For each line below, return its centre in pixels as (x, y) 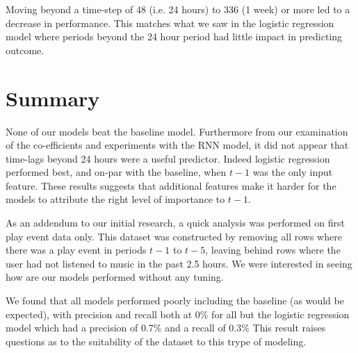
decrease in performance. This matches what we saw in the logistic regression (170, 23)
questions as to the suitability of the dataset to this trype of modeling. (156, 341)
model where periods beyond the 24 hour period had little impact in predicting (174, 36)
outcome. (25, 50)
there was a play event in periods (76, 250)
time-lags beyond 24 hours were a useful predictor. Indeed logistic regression (168, 158)
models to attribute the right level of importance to (115, 199)
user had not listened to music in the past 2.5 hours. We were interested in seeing (179, 263)
